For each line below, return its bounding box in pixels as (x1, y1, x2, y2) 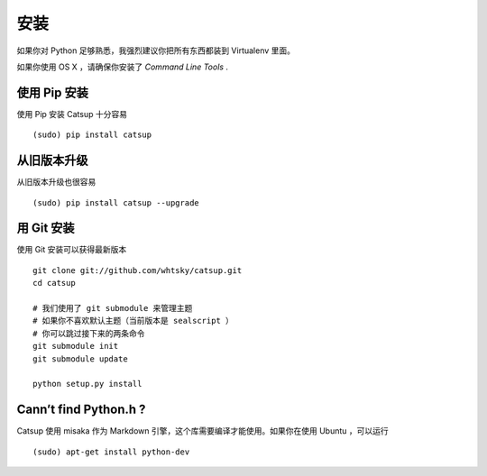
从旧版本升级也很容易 (16, 177, 96, 188)
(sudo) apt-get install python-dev (32, 446, 190, 457)
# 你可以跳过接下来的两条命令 (32, 328, 145, 338)
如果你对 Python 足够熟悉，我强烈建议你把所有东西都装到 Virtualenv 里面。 (16, 45, 296, 56)
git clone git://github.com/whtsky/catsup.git (32, 265, 243, 275)
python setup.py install (32, 379, 142, 389)
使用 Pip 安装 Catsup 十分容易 (16, 108, 128, 119)
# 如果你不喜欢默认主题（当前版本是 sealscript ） (32, 316, 234, 326)
